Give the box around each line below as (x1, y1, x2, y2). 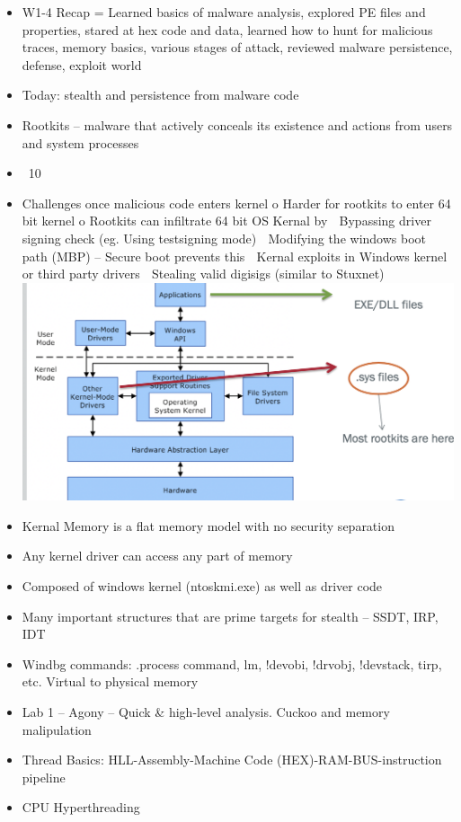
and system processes (22, 133, 139, 152)
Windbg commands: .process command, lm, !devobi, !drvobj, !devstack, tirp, (22, 654, 442, 673)
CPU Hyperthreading (22, 798, 140, 817)
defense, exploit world (22, 55, 142, 74)
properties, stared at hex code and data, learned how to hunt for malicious (22, 20, 433, 39)
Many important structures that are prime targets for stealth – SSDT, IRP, (22, 606, 439, 625)
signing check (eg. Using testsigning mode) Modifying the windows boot (22, 228, 426, 247)
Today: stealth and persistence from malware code (22, 85, 299, 104)
